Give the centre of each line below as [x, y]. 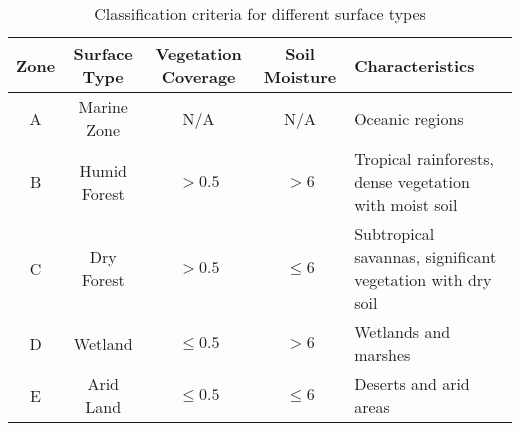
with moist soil [406, 204]
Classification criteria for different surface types [260, 13]
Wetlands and [402, 331]
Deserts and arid [412, 383]
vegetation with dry [423, 279]
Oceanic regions [409, 118]
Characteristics [414, 65]
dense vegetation [412, 181]
